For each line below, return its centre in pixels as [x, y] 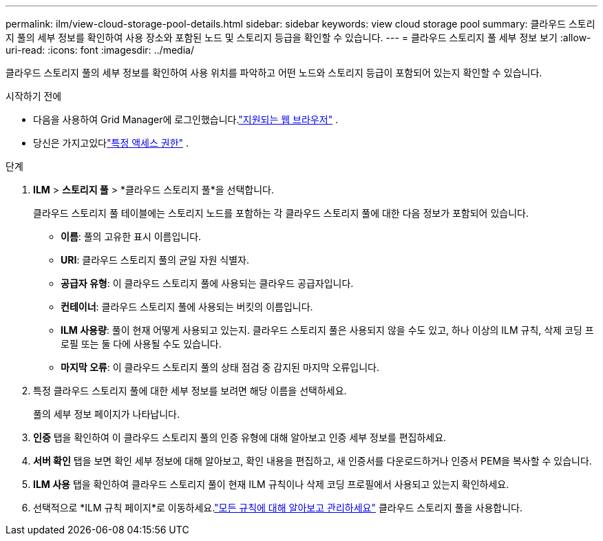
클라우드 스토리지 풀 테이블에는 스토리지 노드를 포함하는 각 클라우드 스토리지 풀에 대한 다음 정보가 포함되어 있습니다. [281, 213]
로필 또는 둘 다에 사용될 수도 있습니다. [141, 344]
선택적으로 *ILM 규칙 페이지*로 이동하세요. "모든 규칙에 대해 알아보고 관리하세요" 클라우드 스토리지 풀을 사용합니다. [278, 508]
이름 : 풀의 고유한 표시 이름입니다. [131, 236]
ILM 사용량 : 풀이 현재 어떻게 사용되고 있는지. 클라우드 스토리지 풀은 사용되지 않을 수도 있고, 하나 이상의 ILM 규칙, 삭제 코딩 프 [327, 330]
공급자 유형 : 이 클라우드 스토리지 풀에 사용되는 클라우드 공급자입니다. [207, 283]
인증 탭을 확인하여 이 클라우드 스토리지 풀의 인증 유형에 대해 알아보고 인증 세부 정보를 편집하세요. [240, 437]
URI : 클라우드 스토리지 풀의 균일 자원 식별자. [155, 260]
